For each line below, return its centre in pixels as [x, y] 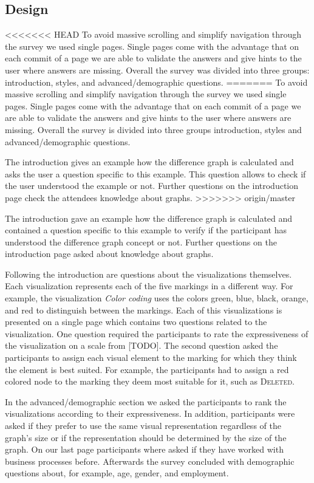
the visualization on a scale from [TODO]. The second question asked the [142, 345]
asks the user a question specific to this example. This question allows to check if [155, 173]
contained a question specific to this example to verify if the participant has [146, 230]
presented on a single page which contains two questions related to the [136, 322]
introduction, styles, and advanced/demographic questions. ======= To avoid [156, 82]
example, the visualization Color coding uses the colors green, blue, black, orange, [157, 298]
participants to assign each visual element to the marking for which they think [151, 358]
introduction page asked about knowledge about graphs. [109, 254]
